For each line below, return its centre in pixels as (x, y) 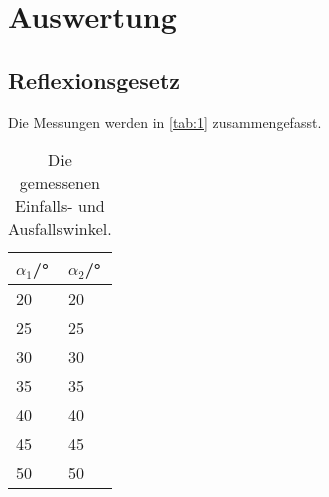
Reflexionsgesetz (94, 79)
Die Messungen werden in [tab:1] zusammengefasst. (165, 121)
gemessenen (59, 183)
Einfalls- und (60, 206)
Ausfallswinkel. (60, 229)
